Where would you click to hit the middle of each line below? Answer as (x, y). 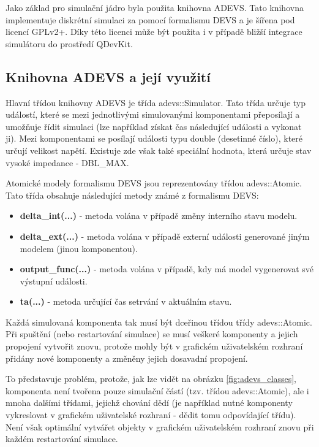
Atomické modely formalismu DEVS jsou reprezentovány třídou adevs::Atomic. (154, 183)
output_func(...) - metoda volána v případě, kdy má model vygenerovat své (167, 269)
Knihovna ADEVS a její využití (108, 76)
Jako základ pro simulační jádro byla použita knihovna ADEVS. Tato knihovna (155, 7)
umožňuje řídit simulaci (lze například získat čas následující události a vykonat (154, 126)
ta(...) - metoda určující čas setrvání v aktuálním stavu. (126, 301)
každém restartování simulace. (62, 439)
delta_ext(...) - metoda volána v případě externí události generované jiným (165, 236)
